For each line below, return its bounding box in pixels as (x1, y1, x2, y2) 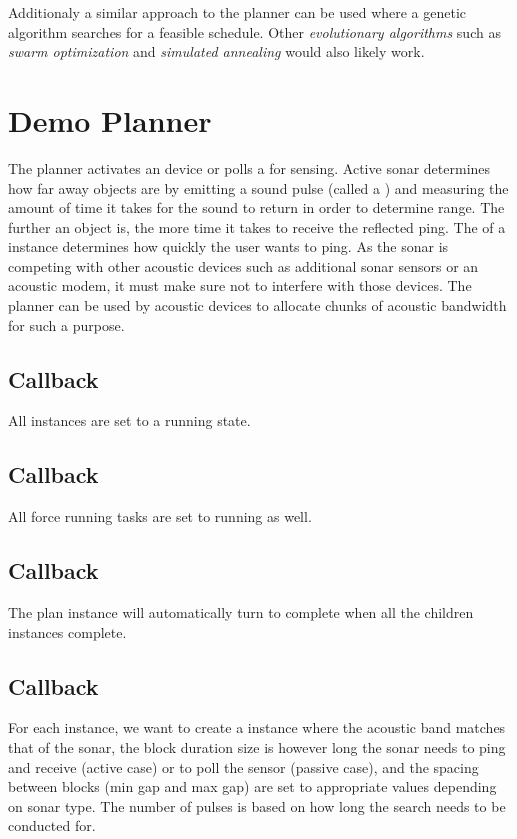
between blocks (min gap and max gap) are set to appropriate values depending (8, 776, 497, 797)
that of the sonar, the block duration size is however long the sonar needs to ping (8, 737, 506, 758)
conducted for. (8, 815, 96, 836)
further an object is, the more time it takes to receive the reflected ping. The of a (8, 216, 506, 237)
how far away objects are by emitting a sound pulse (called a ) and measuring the (8, 177, 509, 198)
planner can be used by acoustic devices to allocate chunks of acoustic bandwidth (8, 295, 507, 316)
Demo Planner (8, 99, 212, 140)
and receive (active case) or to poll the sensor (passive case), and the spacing (8, 756, 479, 777)
